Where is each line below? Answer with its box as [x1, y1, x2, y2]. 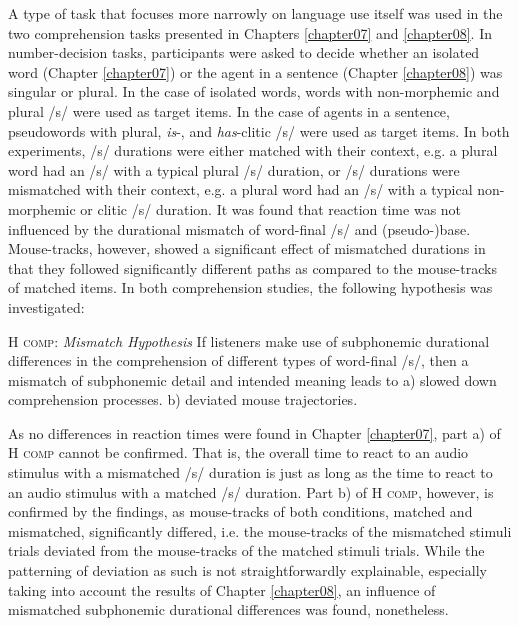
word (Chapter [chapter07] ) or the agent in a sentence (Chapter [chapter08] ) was [8, 61, 503, 82]
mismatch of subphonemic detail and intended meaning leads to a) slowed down [8, 369, 497, 390]
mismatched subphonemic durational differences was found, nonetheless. [8, 599, 449, 620]
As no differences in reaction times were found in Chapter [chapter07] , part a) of [8, 422, 501, 443]
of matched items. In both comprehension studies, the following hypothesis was [8, 277, 493, 298]
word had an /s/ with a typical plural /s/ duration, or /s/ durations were [8, 159, 460, 180]
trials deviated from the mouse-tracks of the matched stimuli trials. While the [8, 540, 485, 561]
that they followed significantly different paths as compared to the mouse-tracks [8, 257, 497, 278]
